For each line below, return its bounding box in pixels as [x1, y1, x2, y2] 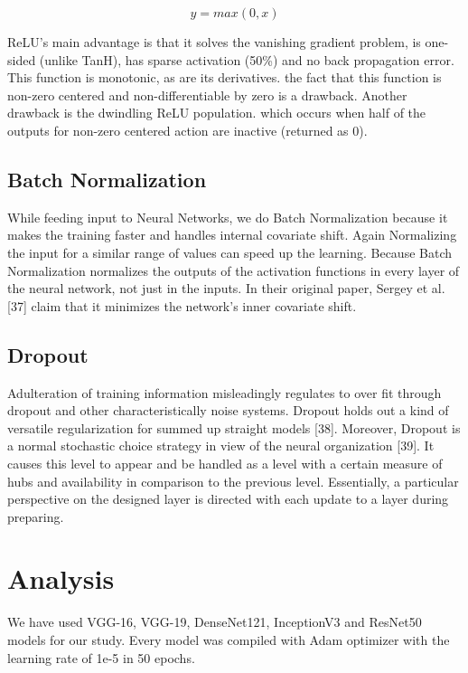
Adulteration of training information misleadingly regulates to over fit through [7, 383, 442, 402]
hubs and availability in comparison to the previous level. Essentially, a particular [7, 471, 459, 490]
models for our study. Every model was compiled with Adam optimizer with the [7, 630, 450, 649]
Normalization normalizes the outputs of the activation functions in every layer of [7, 261, 460, 280]
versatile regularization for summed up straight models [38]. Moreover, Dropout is [7, 418, 461, 437]
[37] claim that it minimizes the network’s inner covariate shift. [7, 296, 357, 315]
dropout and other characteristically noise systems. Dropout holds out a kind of [7, 401, 449, 420]
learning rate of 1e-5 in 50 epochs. [7, 648, 195, 667]
